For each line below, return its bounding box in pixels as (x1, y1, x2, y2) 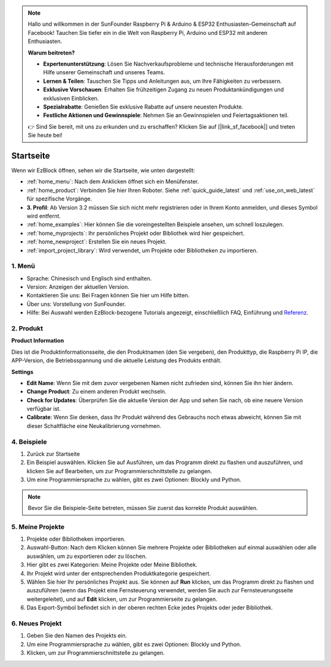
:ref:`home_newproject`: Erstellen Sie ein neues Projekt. (26, 238, 167, 245)
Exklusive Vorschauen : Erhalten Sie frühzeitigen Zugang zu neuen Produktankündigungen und (43, 86, 284, 93)
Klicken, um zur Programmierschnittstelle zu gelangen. (26, 649, 165, 657)
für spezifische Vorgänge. (26, 195, 92, 202)
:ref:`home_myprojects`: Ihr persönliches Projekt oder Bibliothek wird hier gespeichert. (26, 229, 245, 237)
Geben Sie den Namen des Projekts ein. (26, 632, 127, 639)
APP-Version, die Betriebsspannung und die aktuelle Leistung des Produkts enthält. (11, 357, 222, 364)
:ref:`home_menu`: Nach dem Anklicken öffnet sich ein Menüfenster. (26, 178, 199, 185)
